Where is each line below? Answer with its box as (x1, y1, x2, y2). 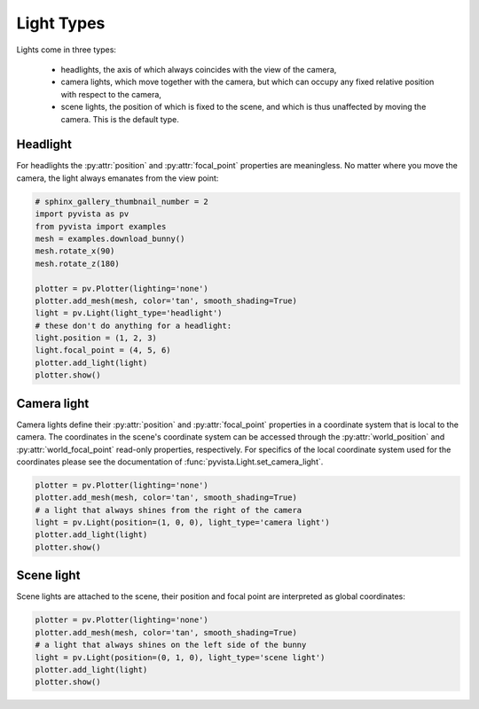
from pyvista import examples (35, 222, 167, 231)
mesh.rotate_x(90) (35, 246, 115, 256)
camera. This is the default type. (60, 113, 179, 124)
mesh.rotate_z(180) (35, 258, 120, 269)
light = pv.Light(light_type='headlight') (35, 308, 223, 318)
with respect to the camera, (60, 89, 161, 99)
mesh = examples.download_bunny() (35, 233, 185, 244)
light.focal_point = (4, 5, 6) (35, 346, 172, 355)
